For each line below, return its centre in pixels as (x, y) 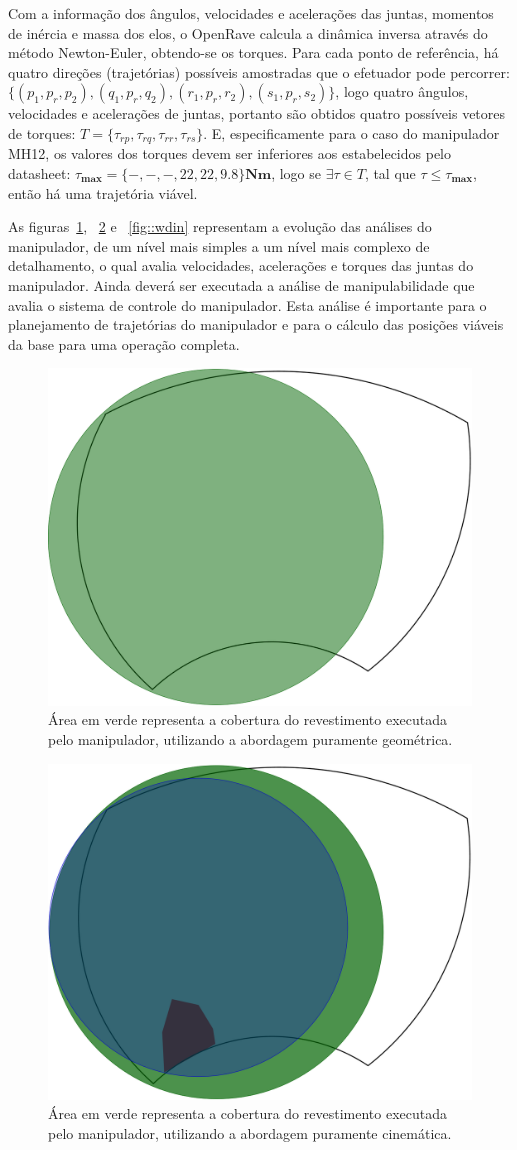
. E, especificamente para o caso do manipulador (351, 132)
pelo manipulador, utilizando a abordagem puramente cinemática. (250, 1133)
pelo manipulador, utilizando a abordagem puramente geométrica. (250, 739)
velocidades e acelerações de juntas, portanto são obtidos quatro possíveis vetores (257, 113)
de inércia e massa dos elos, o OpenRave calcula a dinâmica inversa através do (248, 32)
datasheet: (39, 173)
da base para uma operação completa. (124, 343)
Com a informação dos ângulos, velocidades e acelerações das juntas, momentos (251, 13)
